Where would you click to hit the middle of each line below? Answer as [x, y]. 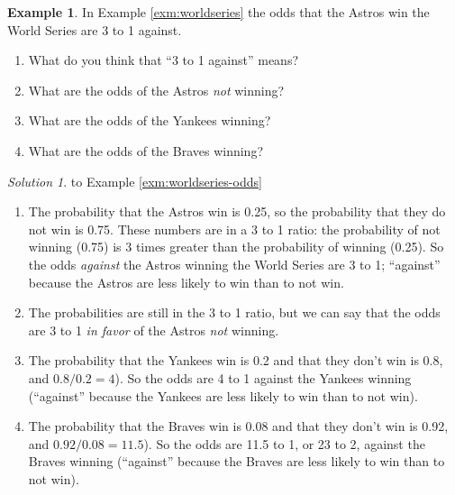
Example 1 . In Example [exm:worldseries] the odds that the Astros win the [218, 12]
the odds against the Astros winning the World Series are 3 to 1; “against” [234, 264]
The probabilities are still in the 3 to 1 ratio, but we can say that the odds [234, 312]
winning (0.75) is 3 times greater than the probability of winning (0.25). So [236, 247]
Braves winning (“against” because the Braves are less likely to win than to [237, 461]
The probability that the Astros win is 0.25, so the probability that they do [237, 211]
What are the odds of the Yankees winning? [150, 120]
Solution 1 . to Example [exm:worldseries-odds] [135, 181]
